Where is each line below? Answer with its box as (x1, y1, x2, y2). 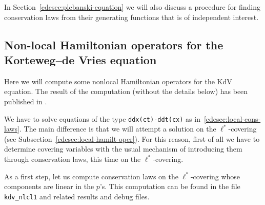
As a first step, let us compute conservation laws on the (4, 171, 178, 181)
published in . (4, 96, 47, 106)
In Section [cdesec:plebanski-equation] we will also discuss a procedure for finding (4, 2, 260, 12)
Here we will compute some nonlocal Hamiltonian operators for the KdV (4, 76, 232, 86)
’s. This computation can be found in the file (99, 181, 240, 192)
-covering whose (190, 171, 240, 181)
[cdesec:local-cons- (203, 113, 261, 124)
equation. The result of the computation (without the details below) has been (4, 86, 248, 97)
